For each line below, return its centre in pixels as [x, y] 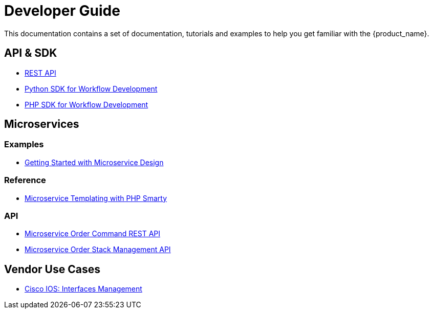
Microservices [42, 124]
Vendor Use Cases [52, 269]
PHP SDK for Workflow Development [86, 104]
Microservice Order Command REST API [93, 234]
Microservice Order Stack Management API [98, 250]
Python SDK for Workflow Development [91, 88]
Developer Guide [62, 11]
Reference [25, 180]
